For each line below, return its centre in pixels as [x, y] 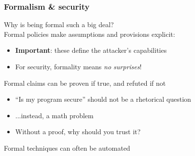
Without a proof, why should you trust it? [78, 132]
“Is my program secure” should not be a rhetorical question [103, 99]
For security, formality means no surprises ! [78, 66]
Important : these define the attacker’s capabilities [91, 50]
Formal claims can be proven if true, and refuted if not [85, 83]
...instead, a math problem [54, 115]
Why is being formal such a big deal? [59, 24]
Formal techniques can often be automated [67, 148]
